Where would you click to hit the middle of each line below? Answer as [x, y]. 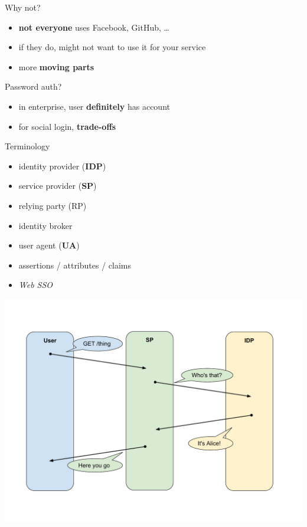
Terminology [27, 146]
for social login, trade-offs [67, 126]
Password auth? [33, 86]
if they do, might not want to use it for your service [112, 47]
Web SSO [36, 285]
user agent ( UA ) [49, 245]
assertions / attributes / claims [75, 265]
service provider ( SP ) [58, 186]
